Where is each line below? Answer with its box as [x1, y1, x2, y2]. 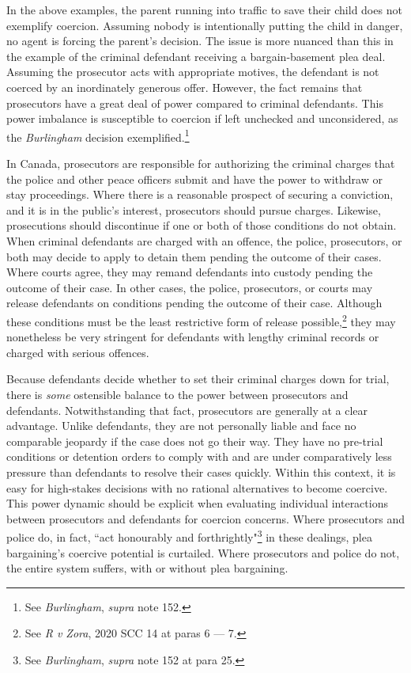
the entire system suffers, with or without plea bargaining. [6, 560, 288, 576]
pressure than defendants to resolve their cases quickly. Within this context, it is [6, 463, 396, 480]
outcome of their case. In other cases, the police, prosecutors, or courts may [6, 279, 373, 295]
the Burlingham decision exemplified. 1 [6, 126, 190, 145]
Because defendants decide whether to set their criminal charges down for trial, [6, 371, 390, 387]
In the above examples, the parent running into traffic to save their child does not [6, 2, 402, 17]
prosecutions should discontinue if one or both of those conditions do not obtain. [6, 217, 397, 234]
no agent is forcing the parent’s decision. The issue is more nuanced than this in [6, 32, 394, 49]
